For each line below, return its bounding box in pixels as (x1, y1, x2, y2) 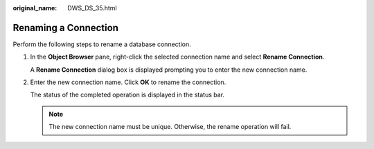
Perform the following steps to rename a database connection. (12, 40, 191, 48)
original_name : (12, 4, 57, 12)
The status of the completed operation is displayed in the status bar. (30, 90, 225, 99)
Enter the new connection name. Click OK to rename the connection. (30, 78, 226, 86)
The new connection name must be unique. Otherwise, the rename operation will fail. (48, 123, 292, 131)
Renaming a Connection (12, 21, 119, 34)
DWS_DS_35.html (67, 4, 117, 12)
